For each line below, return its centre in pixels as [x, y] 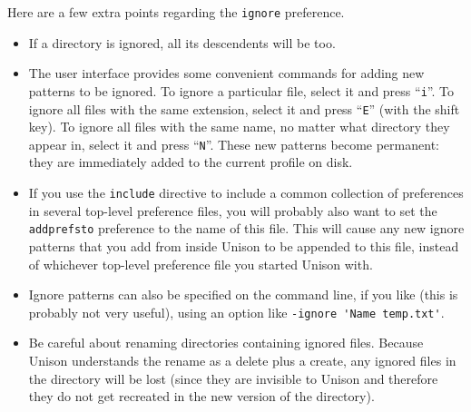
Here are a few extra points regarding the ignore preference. [176, 12]
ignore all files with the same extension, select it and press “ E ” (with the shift [244, 108]
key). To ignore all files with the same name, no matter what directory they [239, 127]
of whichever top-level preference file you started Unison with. [201, 264]
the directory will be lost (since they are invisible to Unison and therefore [233, 378]
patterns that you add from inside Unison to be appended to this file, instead [244, 245]
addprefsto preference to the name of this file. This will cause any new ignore [246, 228]
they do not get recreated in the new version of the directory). [201, 396]
